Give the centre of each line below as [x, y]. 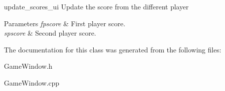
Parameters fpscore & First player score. [65, 23]
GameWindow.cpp [32, 82]
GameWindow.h [28, 66]
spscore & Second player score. [50, 33]
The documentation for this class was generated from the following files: [113, 49]
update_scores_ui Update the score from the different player [96, 6]
